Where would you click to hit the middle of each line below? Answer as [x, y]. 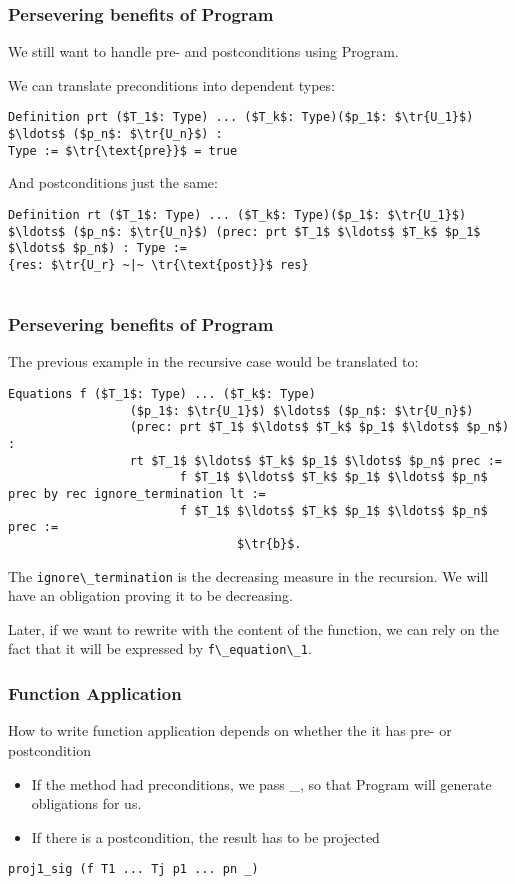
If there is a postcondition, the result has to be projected [205, 836]
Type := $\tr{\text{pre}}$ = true [123, 150]
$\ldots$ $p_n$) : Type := [97, 248]
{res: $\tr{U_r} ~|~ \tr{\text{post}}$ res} [158, 264]
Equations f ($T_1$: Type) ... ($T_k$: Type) [162, 394]
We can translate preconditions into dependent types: [171, 84]
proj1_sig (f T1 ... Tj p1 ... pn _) [133, 869]
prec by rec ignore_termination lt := [137, 494]
